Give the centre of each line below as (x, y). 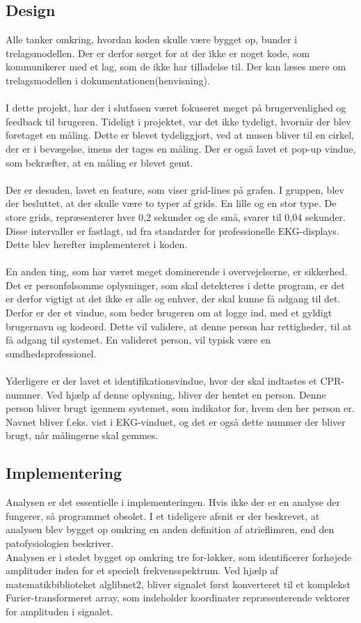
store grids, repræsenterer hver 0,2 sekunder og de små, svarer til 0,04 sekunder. (176, 216)
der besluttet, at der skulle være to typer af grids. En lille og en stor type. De (171, 203)
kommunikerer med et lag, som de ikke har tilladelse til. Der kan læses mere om (176, 67)
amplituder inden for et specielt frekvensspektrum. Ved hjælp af (142, 570)
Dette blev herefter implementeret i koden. (97, 244)
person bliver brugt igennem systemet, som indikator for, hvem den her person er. (180, 408)
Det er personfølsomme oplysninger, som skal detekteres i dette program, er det (175, 285)
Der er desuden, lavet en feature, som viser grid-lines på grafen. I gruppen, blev (175, 189)
